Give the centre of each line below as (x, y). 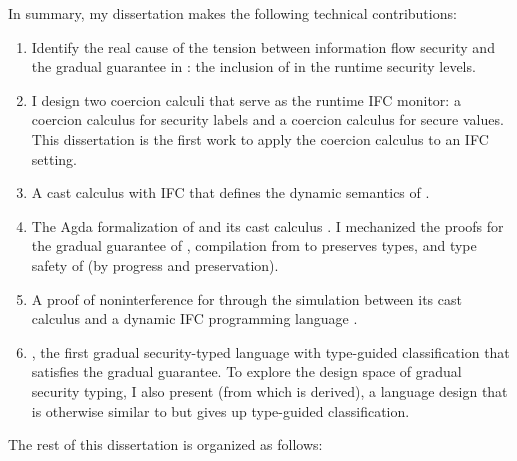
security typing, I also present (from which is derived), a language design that (269, 390)
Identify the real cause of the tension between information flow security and (263, 46)
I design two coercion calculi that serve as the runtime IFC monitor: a (246, 99)
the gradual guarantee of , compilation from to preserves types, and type (254, 245)
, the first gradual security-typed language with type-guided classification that (270, 351)
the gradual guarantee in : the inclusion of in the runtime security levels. (253, 66)
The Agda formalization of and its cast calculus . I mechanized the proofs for (267, 225)
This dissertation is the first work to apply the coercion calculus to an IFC (260, 138)
